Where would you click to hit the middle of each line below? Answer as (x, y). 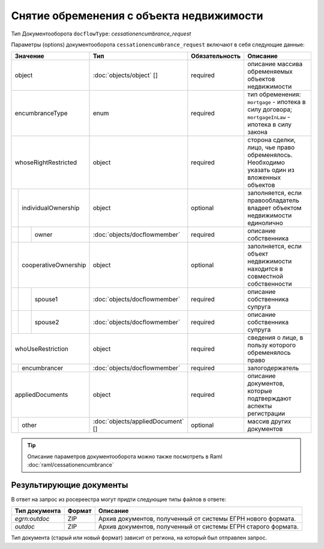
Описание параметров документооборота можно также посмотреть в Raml (125, 456)
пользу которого (271, 345)
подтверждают (269, 399)
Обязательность (216, 56)
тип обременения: (274, 94)
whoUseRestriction (41, 349)
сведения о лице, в (275, 338)
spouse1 (46, 299)
